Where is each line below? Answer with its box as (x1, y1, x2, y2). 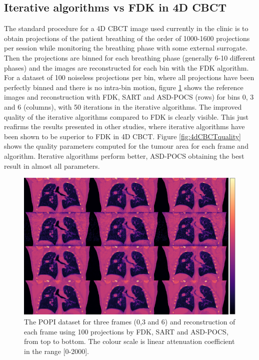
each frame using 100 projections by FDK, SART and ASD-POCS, (24, 326, 228, 336)
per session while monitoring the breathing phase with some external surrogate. (4, 43, 247, 53)
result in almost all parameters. (4, 160, 100, 171)
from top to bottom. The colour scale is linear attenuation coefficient (24, 336, 235, 346)
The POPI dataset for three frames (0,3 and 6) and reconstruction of (24, 316, 235, 326)
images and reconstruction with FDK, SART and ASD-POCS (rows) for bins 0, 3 (4, 92, 254, 102)
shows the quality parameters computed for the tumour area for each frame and (4, 141, 248, 151)
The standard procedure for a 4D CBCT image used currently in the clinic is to (4, 23, 248, 34)
